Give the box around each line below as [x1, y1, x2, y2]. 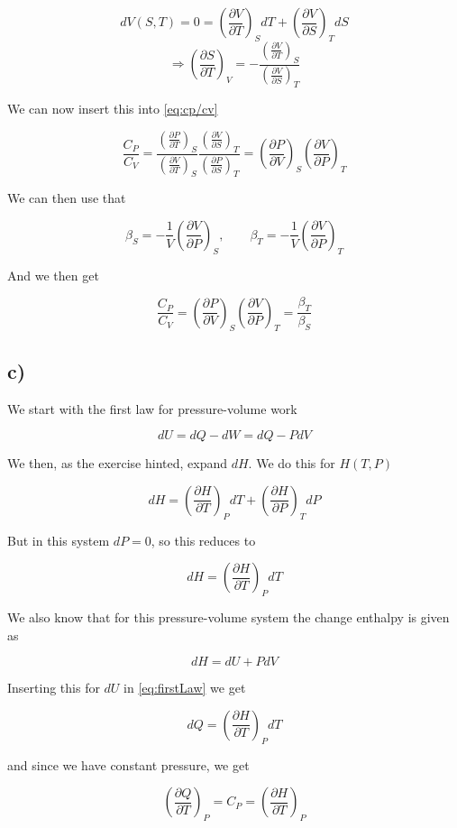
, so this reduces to [151, 530, 256, 549]
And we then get [7, 265, 99, 284]
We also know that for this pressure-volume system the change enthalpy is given [7, 607, 450, 626]
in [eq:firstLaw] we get [123, 678, 246, 697]
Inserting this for [7, 678, 100, 697]
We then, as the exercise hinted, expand [7, 454, 228, 473]
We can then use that [7, 189, 126, 207]
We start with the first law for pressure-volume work [7, 399, 297, 418]
